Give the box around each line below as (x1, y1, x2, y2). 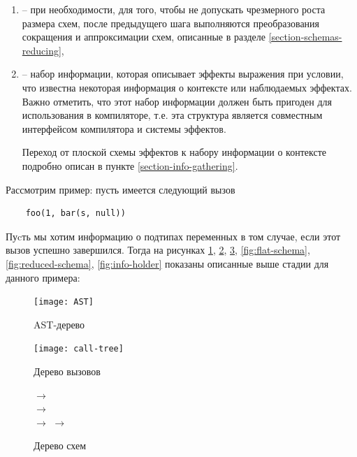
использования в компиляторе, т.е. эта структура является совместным (22, 108, 323, 122)
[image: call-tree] (34, 344, 124, 354)
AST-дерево (34, 317, 85, 331)
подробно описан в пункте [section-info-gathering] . (22, 158, 238, 173)
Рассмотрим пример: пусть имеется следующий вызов (6, 182, 235, 196)
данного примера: (6, 270, 80, 284)
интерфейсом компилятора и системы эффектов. (22, 121, 226, 136)
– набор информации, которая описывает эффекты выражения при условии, (22, 66, 344, 81)
